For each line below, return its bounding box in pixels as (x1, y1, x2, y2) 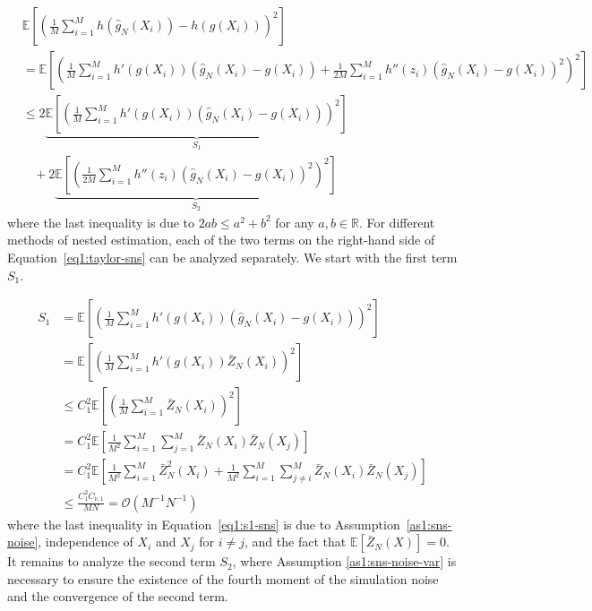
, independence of (38, 532, 133, 551)
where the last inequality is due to (7, 212, 195, 231)
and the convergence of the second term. (7, 587, 228, 606)
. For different (358, 212, 435, 231)
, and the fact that (245, 532, 347, 551)
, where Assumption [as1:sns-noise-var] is (232, 552, 457, 571)
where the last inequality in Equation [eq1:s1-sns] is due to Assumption (7, 514, 400, 533)
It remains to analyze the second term (7, 552, 216, 571)
